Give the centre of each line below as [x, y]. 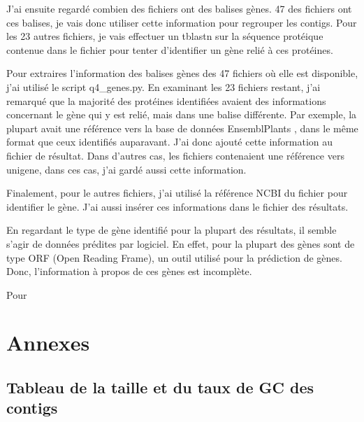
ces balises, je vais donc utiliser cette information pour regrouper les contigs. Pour [182, 22]
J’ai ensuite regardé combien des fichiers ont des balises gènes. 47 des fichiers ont [179, 8]
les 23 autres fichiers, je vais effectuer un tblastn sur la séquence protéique [165, 36]
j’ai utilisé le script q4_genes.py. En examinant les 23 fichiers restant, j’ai [163, 86]
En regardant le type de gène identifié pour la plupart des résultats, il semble [172, 230]
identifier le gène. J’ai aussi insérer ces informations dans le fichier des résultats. [177, 206]
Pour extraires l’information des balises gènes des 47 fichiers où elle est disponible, [182, 73]
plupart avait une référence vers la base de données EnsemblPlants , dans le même [182, 128]
